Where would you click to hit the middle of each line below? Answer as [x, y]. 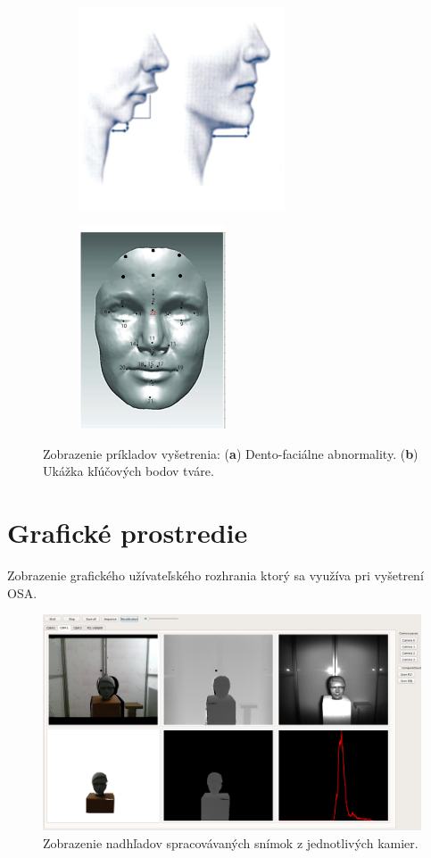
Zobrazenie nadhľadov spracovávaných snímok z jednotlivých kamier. [231, 842]
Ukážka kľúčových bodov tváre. [128, 471]
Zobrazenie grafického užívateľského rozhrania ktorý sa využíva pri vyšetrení [215, 575]
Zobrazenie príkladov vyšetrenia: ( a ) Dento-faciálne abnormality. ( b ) [231, 453]
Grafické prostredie [128, 533]
